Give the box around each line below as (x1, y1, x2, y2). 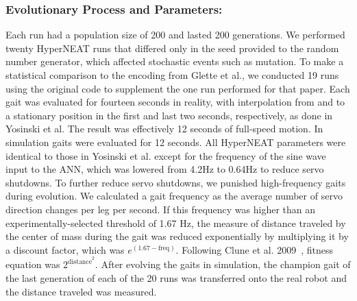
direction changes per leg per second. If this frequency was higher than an (5, 202, 316, 216)
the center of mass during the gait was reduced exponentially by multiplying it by (5, 229, 349, 243)
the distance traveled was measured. (5, 284, 157, 298)
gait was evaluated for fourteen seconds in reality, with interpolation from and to (5, 95, 345, 109)
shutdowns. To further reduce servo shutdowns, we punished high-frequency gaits (5, 175, 346, 189)
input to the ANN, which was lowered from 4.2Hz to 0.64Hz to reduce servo (5, 162, 324, 176)
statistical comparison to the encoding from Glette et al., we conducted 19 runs (5, 68, 339, 82)
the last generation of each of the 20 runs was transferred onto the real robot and (5, 270, 347, 285)
